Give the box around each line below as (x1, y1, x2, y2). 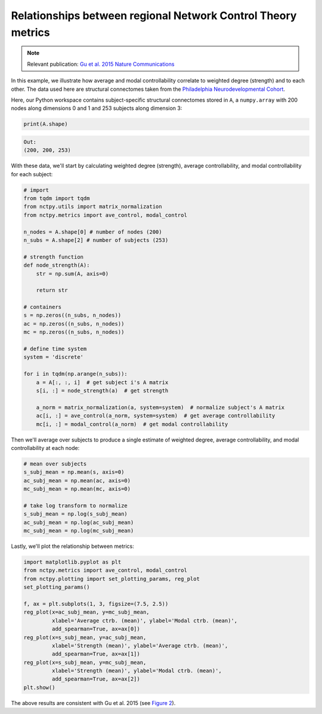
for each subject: (11, 170, 53, 177)
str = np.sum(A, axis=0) (36, 270, 109, 277)
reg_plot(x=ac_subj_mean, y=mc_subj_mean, (23, 609, 150, 615)
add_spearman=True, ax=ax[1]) (51, 651, 140, 657)
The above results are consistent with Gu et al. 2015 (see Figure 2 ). (11, 699, 176, 706)
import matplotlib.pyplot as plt (23, 559, 122, 565)
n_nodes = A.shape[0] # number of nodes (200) (23, 228, 162, 235)
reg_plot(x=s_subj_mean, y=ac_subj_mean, (23, 634, 147, 641)
